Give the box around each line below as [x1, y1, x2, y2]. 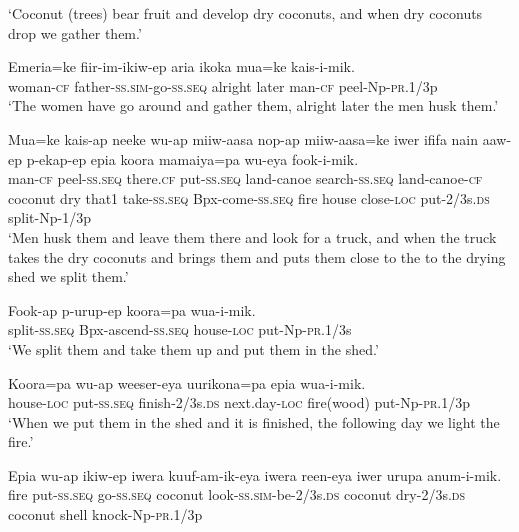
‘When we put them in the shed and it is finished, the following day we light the [8, 411, 500, 432]
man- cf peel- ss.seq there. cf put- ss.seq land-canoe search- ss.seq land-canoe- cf [8, 168, 483, 189]
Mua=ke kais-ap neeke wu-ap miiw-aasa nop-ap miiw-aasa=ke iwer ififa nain [8, 128, 479, 149]
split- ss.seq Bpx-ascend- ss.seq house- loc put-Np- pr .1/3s [8, 319, 352, 340]
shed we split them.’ [8, 266, 129, 287]
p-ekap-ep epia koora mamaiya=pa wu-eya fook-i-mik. [26, 148, 359, 169]
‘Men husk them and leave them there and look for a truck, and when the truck [8, 226, 497, 247]
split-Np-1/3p [8, 207, 91, 228]
